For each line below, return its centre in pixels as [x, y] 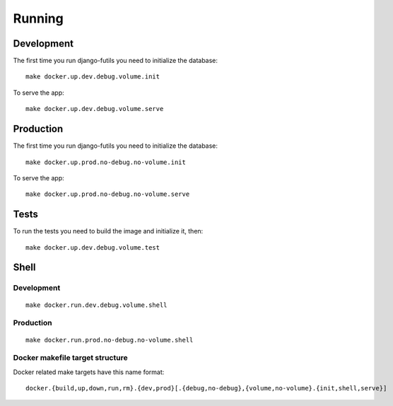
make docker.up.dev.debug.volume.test [93, 247]
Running [38, 18]
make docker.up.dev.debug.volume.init [93, 77]
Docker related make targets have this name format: [89, 372]
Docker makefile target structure [70, 358]
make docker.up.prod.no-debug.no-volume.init [106, 162]
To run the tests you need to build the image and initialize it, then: [108, 231]
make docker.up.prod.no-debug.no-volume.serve [108, 194]
